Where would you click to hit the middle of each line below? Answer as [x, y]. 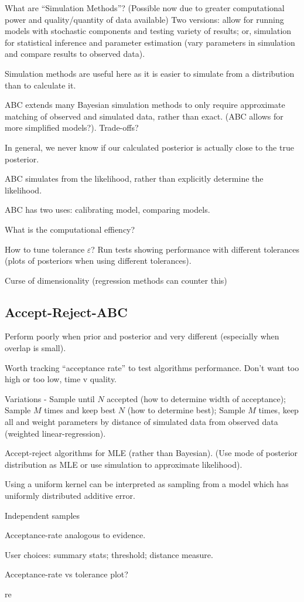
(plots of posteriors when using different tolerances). [98, 261]
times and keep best [80, 410]
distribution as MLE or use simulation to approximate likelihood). [124, 464]
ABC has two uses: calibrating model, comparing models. [107, 210]
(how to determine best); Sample [186, 410]
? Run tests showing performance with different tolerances [195, 249]
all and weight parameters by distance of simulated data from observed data [141, 422]
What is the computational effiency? [70, 229]
